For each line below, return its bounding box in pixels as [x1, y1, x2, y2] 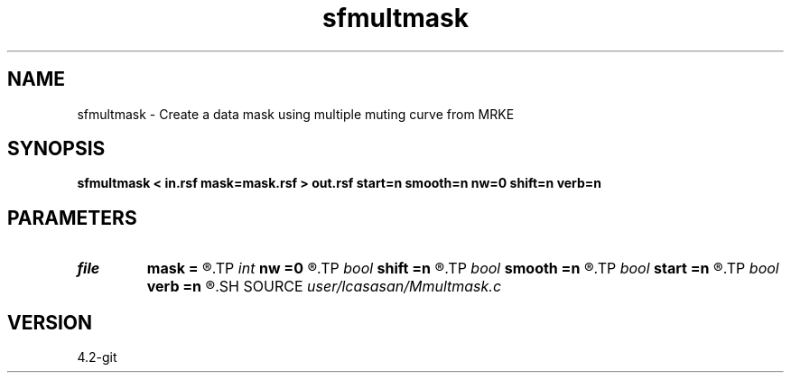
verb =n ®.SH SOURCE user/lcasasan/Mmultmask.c [146, 277, 502, 296]
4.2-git [77, 349, 117, 366]
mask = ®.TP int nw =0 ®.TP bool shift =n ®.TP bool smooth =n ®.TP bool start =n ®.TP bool [146, 259, 779, 278]
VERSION [7, 310, 93, 334]
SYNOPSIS [7, 137, 106, 161]
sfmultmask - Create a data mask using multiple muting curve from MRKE [77, 106, 515, 122]
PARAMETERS [7, 206, 137, 229]
